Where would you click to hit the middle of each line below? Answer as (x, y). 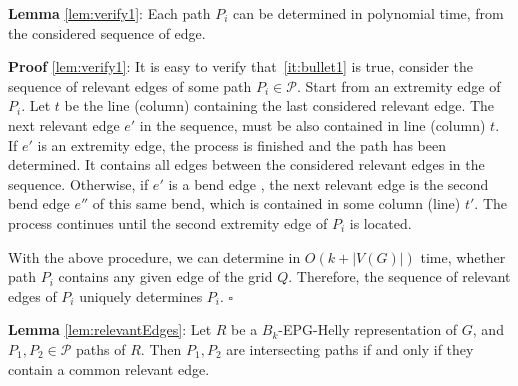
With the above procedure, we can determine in (154, 256)
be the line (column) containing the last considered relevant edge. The (279, 105)
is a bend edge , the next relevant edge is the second (328, 183)
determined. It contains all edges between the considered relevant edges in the (246, 164)
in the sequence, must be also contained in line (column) (312, 124)
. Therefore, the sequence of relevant (399, 276)
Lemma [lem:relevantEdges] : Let (110, 329)
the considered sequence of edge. (107, 32)
